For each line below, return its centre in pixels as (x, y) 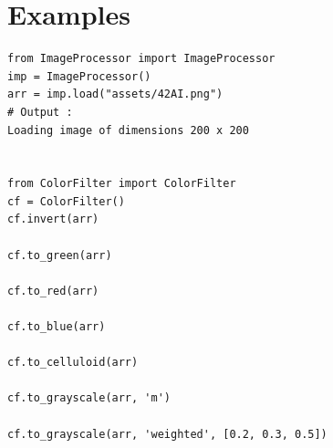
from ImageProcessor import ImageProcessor (141, 59)
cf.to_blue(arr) (57, 327)
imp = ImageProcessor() (79, 76)
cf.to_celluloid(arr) (73, 363)
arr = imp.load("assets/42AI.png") (115, 94)
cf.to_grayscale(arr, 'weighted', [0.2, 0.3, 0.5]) (167, 434)
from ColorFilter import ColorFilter (122, 184)
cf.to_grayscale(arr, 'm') (89, 398)
